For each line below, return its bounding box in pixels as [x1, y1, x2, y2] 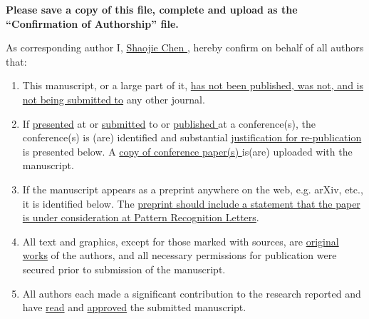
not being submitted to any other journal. [22, 91, 205, 106]
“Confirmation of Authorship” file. [6, 16, 179, 31]
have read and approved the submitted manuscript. [22, 300, 246, 315]
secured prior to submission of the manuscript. [22, 261, 226, 276]
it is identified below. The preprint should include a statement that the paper [22, 196, 360, 211]
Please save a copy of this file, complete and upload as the [6, 2, 298, 16]
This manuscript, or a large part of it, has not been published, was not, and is [22, 78, 363, 93]
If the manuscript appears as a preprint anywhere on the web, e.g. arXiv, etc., [22, 181, 363, 196]
